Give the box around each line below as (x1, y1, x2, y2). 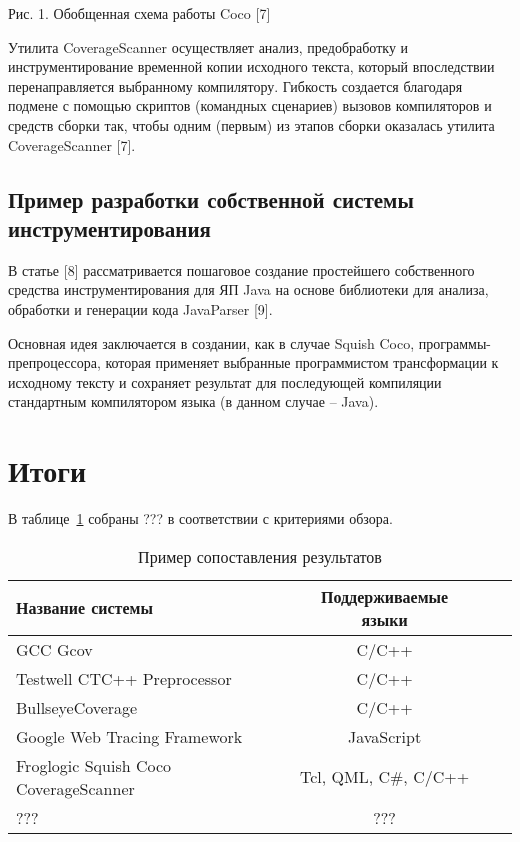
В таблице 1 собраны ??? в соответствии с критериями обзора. (8, 508, 393, 529)
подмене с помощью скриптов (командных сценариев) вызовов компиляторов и (8, 95, 492, 116)
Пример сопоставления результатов (138, 544, 382, 568)
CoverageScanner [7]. (8, 134, 136, 155)
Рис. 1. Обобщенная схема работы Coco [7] (8, 3, 271, 23)
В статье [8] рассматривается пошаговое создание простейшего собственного (8, 259, 475, 280)
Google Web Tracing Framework (16, 724, 243, 748)
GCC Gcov (16, 637, 93, 661)
